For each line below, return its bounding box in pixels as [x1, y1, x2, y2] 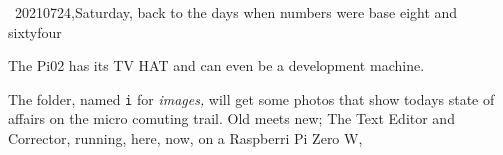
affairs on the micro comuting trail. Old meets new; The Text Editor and [8, 108, 455, 129]
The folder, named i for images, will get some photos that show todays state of [8, 88, 495, 109]
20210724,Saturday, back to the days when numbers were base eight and [14, 2, 458, 22]
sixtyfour [8, 21, 62, 42]
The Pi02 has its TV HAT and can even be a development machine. [8, 55, 425, 76]
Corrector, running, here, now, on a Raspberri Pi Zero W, [8, 128, 363, 149]
